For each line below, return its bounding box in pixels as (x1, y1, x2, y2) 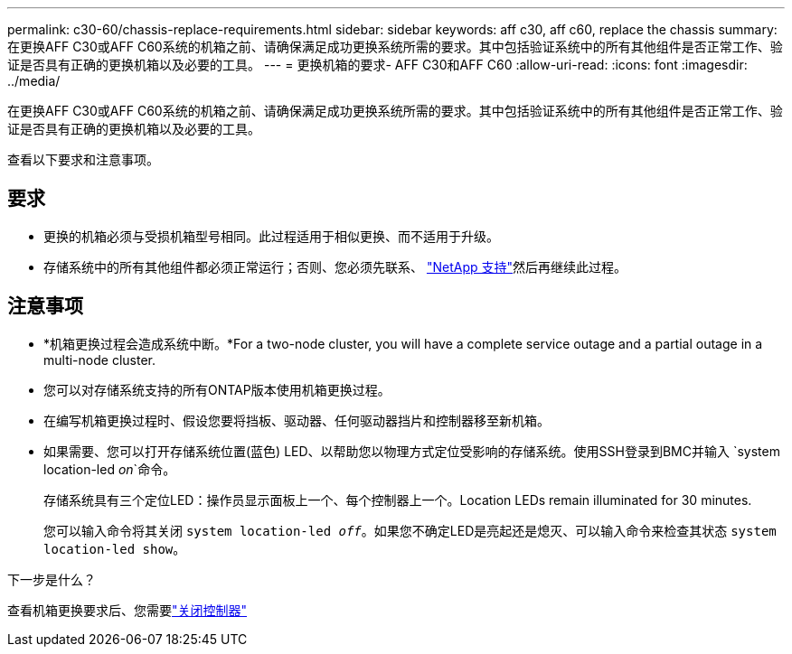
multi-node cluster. (43, 351, 156, 368)
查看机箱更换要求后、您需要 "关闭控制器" (7, 602, 248, 618)
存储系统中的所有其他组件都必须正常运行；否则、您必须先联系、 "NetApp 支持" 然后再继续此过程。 (43, 258, 627, 275)
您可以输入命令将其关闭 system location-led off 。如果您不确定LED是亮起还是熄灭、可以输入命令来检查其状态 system (43, 522, 777, 538)
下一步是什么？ (7, 571, 96, 587)
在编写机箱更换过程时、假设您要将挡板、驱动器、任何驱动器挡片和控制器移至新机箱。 (43, 412, 550, 428)
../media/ (7, 73, 61, 89)
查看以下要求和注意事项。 (7, 152, 159, 167)
